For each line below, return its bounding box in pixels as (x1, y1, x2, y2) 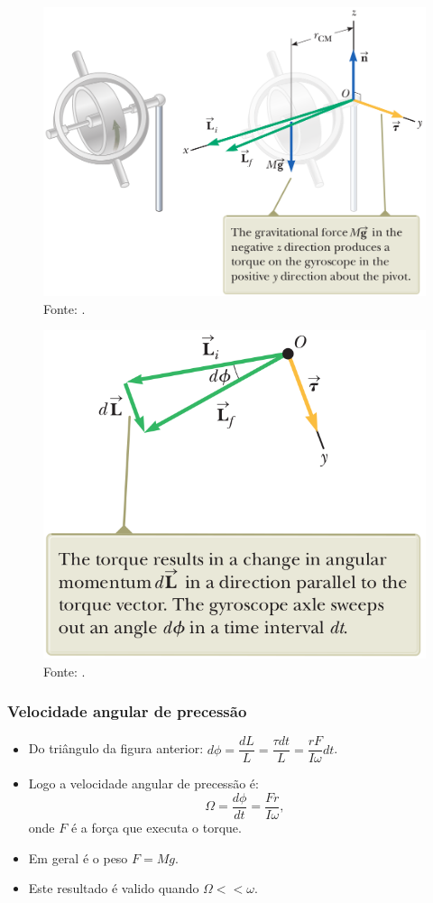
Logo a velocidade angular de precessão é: (28, 774, 259, 793)
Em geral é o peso (28, 848, 128, 867)
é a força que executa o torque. (70, 818, 242, 837)
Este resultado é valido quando (28, 879, 199, 898)
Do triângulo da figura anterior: (28, 739, 204, 758)
